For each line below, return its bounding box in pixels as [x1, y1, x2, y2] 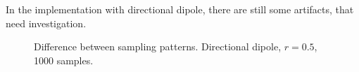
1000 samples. [34, 52, 94, 67]
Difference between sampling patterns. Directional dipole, [34, 39, 282, 54]
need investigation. [6, 15, 87, 30]
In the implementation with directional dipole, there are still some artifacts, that [6, 2, 354, 16]
